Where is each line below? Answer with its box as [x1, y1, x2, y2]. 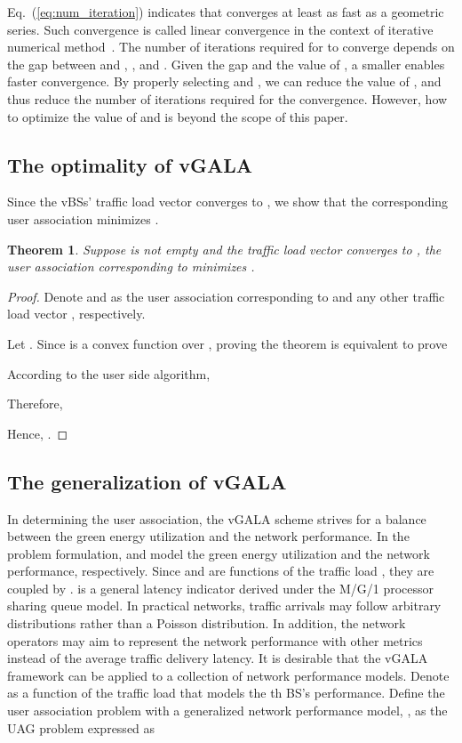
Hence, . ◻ [7, 424, 68, 442]
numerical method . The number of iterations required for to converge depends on [7, 37, 455, 56]
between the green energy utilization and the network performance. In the [7, 527, 410, 545]
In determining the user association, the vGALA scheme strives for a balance [7, 509, 426, 528]
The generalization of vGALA [7, 467, 287, 495]
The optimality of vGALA [7, 150, 252, 178]
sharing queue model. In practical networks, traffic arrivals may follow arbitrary [7, 596, 442, 615]
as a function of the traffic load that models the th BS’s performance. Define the [7, 683, 445, 702]
